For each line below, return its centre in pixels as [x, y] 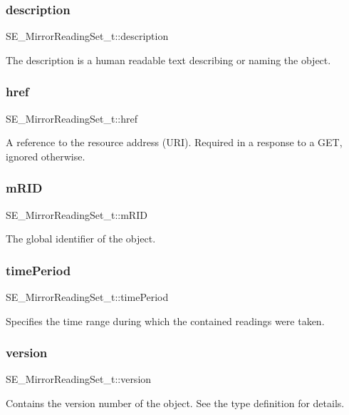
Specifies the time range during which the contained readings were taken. [165, 321]
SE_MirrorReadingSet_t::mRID [77, 214]
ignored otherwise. [46, 156]
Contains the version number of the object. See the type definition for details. [175, 403]
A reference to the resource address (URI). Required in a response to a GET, [174, 142]
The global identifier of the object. [81, 239]
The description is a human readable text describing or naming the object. [168, 60]
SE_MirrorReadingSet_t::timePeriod [87, 297]
